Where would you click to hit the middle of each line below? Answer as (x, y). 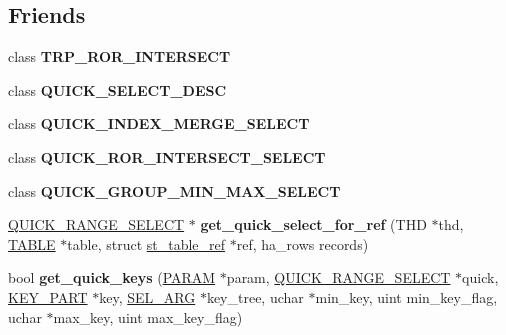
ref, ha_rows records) (302, 243)
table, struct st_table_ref (146, 243)
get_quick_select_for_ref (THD (313, 224)
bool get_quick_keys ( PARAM (112, 277)
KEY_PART (48, 296)
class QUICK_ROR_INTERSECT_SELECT (167, 156)
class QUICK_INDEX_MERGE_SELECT (159, 123)
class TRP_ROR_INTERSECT (119, 56)
